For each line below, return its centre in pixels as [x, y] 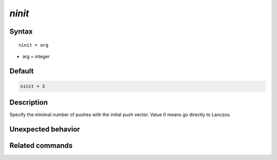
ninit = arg [34, 45]
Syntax [21, 31]
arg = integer [36, 56]
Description [29, 102]
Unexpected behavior [45, 130]
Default [22, 71]
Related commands [41, 146]
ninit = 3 [33, 86]
